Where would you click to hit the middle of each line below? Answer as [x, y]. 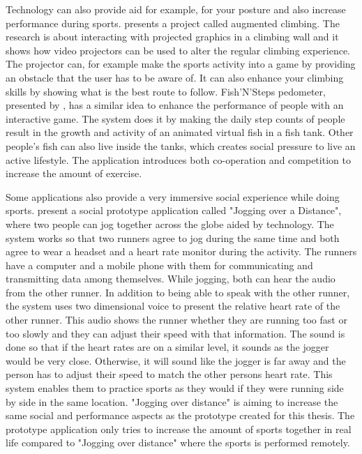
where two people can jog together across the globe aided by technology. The [170, 224]
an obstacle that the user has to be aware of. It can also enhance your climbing [175, 77]
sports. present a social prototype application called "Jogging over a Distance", [174, 210]
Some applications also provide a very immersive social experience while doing [173, 196]
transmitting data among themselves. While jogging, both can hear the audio [171, 279]
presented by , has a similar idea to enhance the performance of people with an [175, 105]
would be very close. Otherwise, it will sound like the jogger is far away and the [176, 360]
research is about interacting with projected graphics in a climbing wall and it [172, 37]
